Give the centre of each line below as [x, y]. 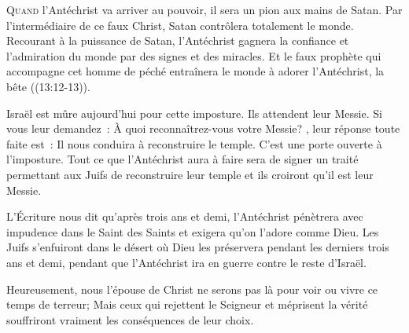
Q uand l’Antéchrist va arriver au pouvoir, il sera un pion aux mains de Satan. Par [204, 9]
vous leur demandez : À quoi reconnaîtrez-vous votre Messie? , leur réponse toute [203, 128]
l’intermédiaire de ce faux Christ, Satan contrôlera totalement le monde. [180, 25]
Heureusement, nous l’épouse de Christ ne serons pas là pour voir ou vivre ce [192, 289]
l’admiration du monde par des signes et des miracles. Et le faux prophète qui [194, 55]
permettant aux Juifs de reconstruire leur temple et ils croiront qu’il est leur [190, 174]
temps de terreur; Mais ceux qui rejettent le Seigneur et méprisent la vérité [187, 304]
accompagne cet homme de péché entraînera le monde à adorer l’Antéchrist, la [195, 71]
